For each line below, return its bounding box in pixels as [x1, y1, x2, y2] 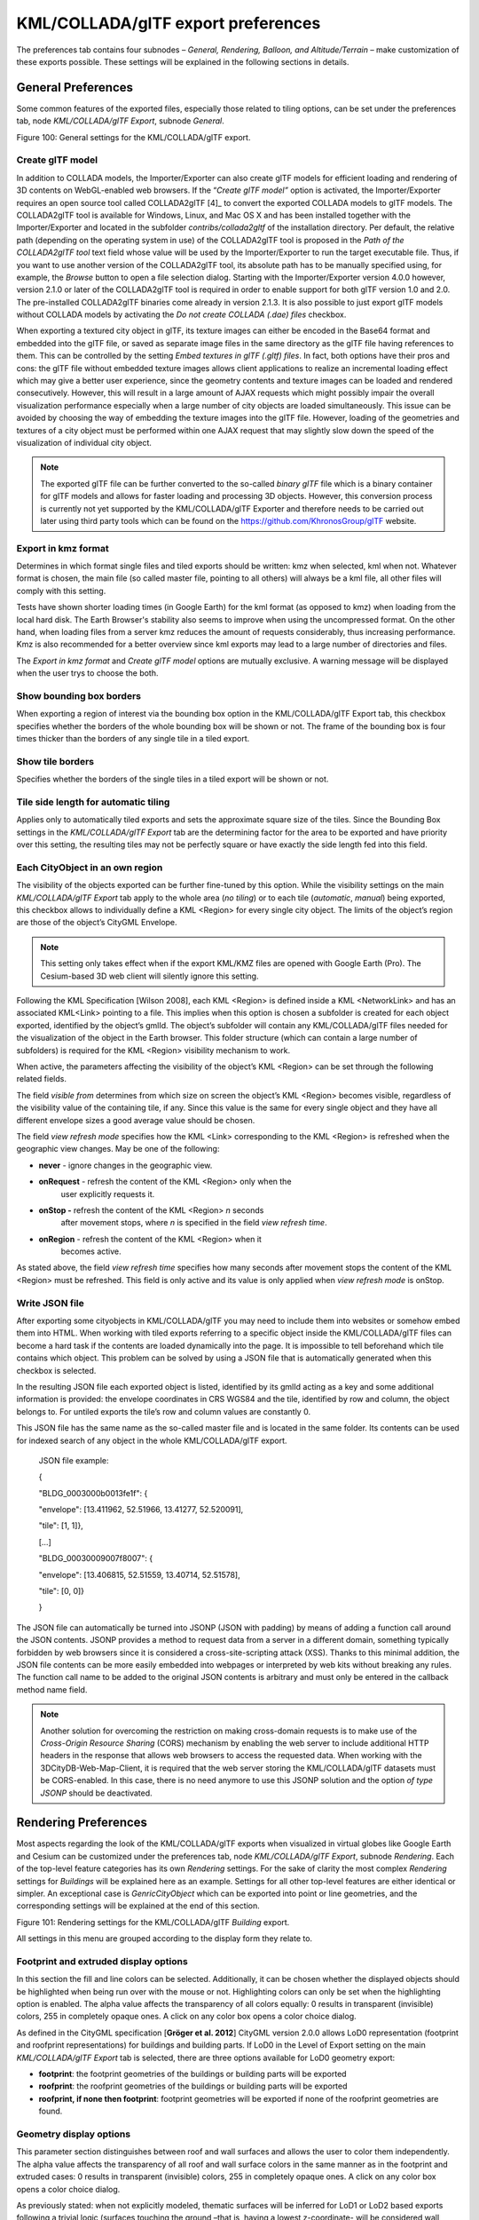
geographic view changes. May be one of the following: [16, 1144, 220, 1154]
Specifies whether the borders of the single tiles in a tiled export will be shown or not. [16, 773, 329, 785]
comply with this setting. [16, 585, 106, 596]
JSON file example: [38, 1455, 109, 1465]
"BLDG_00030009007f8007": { [38, 1553, 153, 1564]
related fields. [16, 1074, 67, 1084]
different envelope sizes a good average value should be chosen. [16, 1114, 255, 1125]
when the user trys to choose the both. [16, 668, 159, 678]
